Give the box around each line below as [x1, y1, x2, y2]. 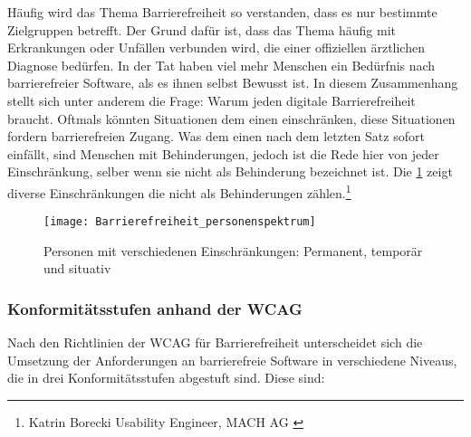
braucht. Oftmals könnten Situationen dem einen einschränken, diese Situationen [7, 109, 456, 128]
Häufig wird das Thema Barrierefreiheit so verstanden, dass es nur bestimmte [7, 3, 437, 21]
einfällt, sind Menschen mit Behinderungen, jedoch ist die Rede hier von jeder [7, 144, 439, 163]
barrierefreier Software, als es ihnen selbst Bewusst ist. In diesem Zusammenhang [7, 73, 458, 92]
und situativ [43, 259, 111, 278]
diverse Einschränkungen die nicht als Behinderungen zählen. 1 [7, 180, 351, 202]
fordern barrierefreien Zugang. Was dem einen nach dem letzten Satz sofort [7, 127, 425, 146]
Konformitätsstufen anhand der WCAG [7, 297, 303, 319]
